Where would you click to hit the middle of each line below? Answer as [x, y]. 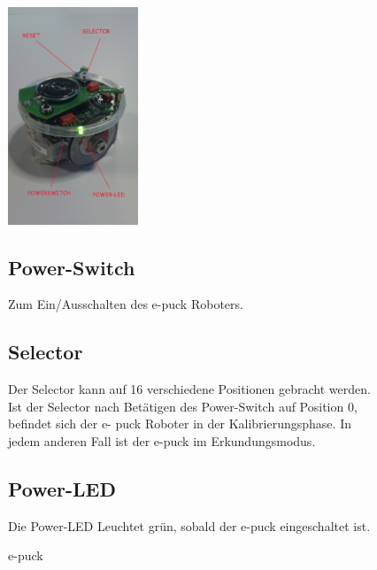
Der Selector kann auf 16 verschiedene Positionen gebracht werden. [189, 389]
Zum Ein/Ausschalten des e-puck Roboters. [126, 304]
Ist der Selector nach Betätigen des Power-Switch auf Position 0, [183, 406]
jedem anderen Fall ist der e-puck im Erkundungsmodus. [162, 441]
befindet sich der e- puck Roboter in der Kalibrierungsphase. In [180, 424]
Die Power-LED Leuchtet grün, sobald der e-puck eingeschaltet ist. [189, 525]
